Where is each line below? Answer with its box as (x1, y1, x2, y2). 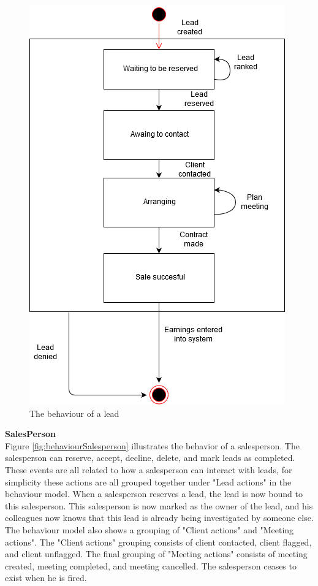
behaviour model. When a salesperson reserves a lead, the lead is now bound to (5, 487, 303, 500)
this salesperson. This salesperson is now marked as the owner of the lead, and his (5, 499, 313, 512)
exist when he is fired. (5, 571, 87, 584)
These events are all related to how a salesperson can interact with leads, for (5, 463, 292, 476)
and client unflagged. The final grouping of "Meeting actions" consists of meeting (5, 547, 308, 560)
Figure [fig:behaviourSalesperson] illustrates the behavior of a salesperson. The (5, 439, 300, 452)
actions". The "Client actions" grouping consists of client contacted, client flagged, (5, 535, 312, 548)
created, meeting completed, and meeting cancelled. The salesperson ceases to (5, 559, 297, 572)
